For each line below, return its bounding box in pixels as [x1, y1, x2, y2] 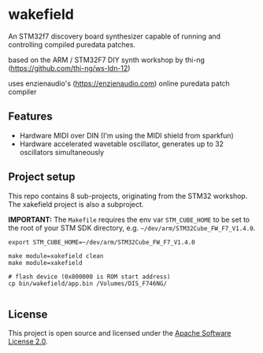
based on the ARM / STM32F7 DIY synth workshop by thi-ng [8, 55, 205, 64]
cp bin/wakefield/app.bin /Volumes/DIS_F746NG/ [8, 279, 168, 288]
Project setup [8, 171, 76, 184]
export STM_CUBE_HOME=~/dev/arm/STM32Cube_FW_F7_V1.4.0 [8, 238, 195, 246]
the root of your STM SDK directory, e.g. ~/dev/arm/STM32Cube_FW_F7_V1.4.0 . [8, 222, 256, 233]
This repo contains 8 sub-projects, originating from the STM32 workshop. [8, 191, 248, 200]
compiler [8, 86, 37, 96]
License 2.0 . [8, 336, 48, 347]
